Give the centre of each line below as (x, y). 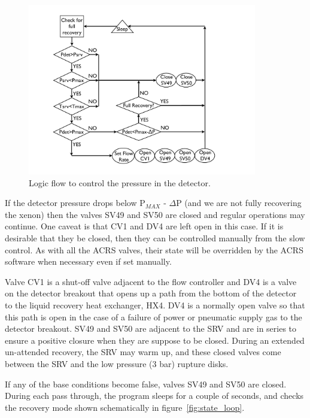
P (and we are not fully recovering (239, 203)
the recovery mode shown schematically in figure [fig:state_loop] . (125, 407)
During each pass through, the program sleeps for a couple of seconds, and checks (154, 396)
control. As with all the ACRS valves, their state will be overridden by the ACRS (154, 249)
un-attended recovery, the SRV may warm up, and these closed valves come (143, 352)
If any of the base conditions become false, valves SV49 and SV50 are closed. (146, 384)
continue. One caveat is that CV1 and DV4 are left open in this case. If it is (144, 226)
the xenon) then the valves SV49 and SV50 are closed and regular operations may (155, 214)
